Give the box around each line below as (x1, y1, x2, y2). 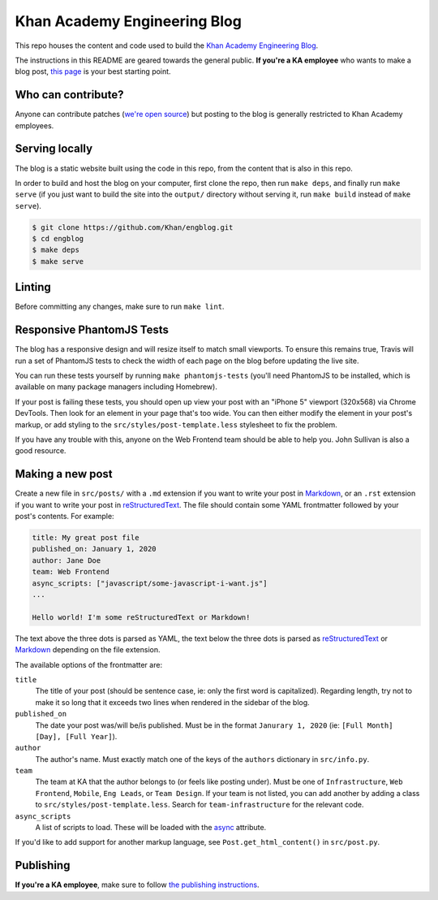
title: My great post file (32, 533, 140, 543)
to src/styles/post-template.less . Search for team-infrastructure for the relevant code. (35, 800, 364, 810)
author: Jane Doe (32, 556, 101, 565)
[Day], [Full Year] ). (35, 731, 118, 741)
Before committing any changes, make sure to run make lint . (15, 301, 225, 312)
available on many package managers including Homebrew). (15, 382, 218, 392)
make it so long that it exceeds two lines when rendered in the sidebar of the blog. (35, 697, 310, 707)
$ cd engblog (32, 234, 84, 244)
